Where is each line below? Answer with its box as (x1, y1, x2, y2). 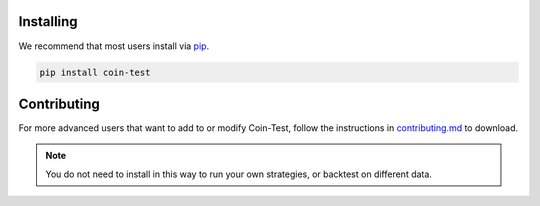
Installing (18, 13, 79, 30)
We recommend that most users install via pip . (18, 40, 210, 52)
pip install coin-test (39, 66, 151, 78)
